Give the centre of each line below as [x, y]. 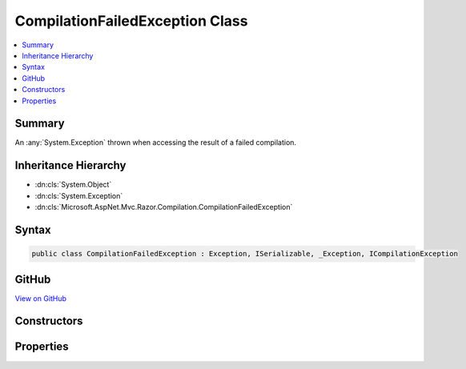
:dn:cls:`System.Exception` [79, 195]
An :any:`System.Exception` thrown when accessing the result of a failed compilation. [155, 142]
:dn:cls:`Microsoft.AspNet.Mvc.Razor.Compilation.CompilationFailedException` [164, 207]
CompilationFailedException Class [131, 21]
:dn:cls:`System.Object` [73, 185]
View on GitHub [41, 298]
